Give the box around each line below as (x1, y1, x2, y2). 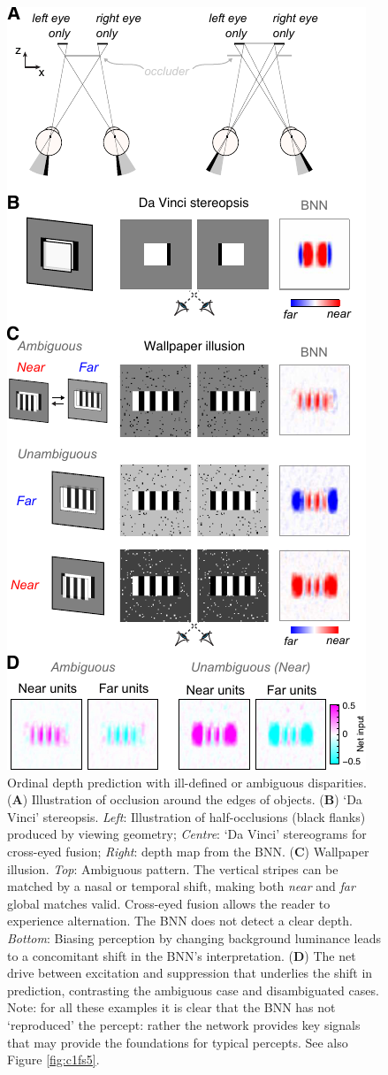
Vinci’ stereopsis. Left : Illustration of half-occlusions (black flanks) (7, 807, 366, 825)
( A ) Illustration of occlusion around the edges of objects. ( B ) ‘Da (7, 790, 362, 809)
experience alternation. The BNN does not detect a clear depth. (7, 911, 353, 930)
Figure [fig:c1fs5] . (7, 1050, 100, 1069)
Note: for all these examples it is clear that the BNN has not (7, 998, 336, 1017)
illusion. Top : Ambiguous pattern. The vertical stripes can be (7, 859, 339, 878)
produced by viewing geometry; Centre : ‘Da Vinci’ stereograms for (7, 825, 367, 843)
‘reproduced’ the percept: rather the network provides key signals (7, 1015, 361, 1033)
